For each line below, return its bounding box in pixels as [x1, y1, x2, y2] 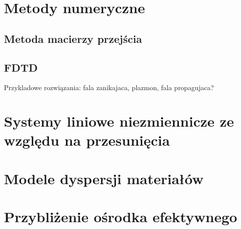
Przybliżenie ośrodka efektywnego [4, 207, 238, 227]
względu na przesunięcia [4, 130, 170, 150]
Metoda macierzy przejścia [4, 31, 142, 46]
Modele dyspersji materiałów [4, 168, 204, 188]
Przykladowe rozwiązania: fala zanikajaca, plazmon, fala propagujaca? [4, 82, 214, 93]
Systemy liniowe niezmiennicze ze [4, 111, 234, 131]
